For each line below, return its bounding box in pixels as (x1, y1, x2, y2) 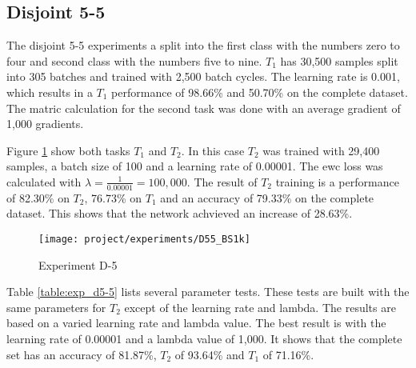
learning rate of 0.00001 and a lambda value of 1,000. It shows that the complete (6, 330, 402, 346)
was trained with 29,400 (262, 142, 380, 158)
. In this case (181, 142, 245, 158)
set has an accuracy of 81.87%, (6, 346, 157, 362)
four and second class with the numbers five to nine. (6, 52, 262, 69)
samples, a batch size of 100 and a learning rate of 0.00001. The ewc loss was (6, 158, 383, 174)
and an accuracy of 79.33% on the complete (160, 189, 374, 206)
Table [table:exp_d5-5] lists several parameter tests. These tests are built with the (6, 283, 410, 300)
